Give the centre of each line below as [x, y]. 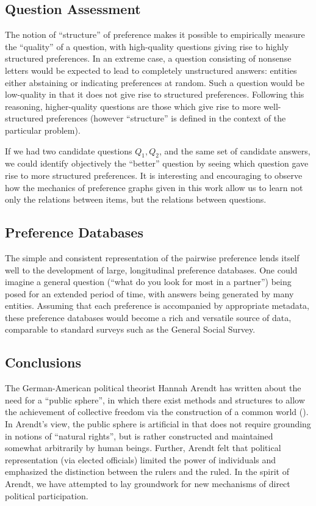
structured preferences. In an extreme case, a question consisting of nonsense [148, 58]
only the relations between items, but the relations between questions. [136, 199]
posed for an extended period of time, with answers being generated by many [149, 293]
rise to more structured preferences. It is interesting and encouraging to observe [154, 175]
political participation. [47, 495]
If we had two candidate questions [69, 150]
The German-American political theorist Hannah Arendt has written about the [153, 388]
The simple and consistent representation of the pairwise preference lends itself [152, 257]
